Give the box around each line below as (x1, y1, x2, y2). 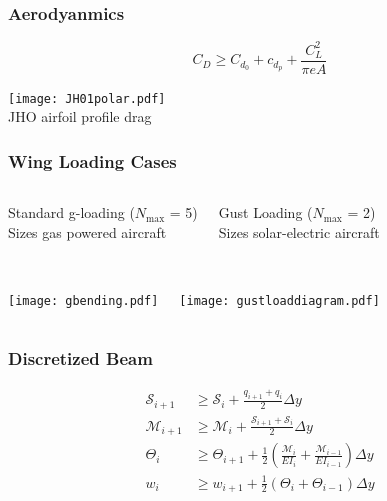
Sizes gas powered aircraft (8, 221, 167, 242)
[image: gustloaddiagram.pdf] (179, 294, 380, 309)
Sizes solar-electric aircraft (218, 221, 380, 242)
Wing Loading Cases (8, 148, 177, 173)
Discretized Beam (8, 345, 153, 370)
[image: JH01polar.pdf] (8, 91, 166, 106)
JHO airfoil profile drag (8, 106, 152, 127)
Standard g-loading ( (8, 202, 135, 223)
